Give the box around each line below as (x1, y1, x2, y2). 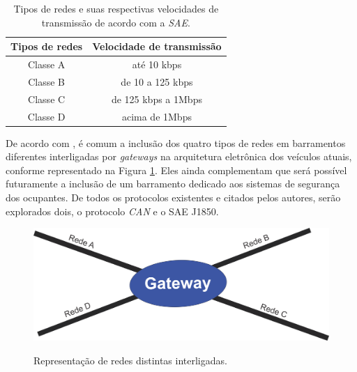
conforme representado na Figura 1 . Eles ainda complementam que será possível (6, 162, 347, 177)
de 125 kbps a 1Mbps (111, 91, 202, 106)
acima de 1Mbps (121, 109, 192, 123)
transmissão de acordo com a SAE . (41, 15, 190, 29)
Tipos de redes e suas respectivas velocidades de (13, 1, 219, 15)
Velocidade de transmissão (92, 39, 222, 54)
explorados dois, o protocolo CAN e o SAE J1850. (6, 203, 219, 218)
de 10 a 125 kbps (121, 74, 193, 88)
